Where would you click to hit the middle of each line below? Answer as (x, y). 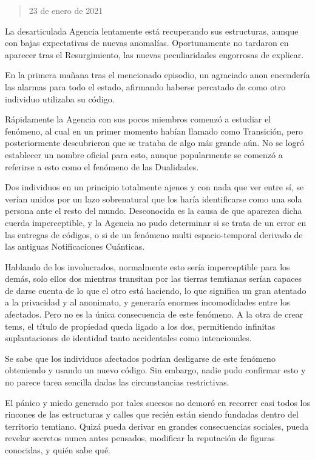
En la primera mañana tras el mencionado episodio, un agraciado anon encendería (157, 75)
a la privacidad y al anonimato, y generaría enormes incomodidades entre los (147, 302)
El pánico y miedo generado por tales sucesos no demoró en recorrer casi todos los (158, 402)
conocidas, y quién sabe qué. (58, 450)
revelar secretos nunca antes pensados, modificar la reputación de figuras (140, 438)
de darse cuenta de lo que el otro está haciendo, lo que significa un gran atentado (156, 290)
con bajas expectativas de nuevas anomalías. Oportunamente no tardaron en (147, 43)
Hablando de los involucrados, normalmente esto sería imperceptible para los (147, 266)
